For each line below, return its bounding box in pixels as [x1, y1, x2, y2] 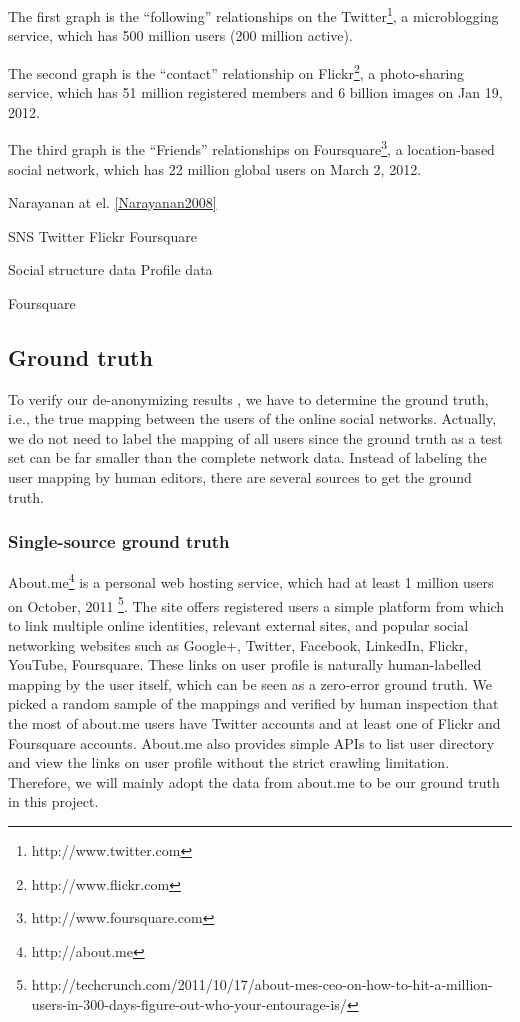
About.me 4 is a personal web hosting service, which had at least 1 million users [8, 569, 494, 593]
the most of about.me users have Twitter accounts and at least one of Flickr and [8, 712, 501, 733]
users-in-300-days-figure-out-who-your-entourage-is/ [31, 993, 347, 1014]
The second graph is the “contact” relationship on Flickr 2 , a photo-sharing [8, 59, 465, 83]
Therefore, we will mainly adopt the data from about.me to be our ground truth [8, 771, 500, 792]
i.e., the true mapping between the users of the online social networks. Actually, [8, 408, 497, 429]
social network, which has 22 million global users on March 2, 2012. [8, 158, 422, 179]
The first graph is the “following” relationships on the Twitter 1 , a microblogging [8, 3, 499, 26]
